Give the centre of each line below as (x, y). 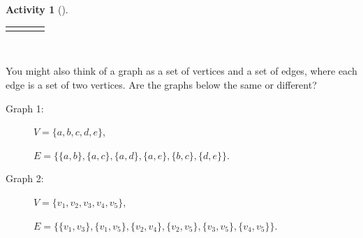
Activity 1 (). (37, 9)
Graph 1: (25, 108)
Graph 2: (25, 178)
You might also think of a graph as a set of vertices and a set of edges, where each (181, 71)
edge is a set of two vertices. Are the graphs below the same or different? (161, 85)
